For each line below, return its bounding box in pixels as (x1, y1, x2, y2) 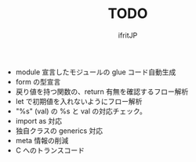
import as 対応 (15, 116, 63, 125)
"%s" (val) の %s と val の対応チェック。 (15, 106, 147, 116)
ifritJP (118, 31, 138, 40)
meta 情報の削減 (15, 135, 69, 145)
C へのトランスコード (15, 146, 85, 155)
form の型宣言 (15, 77, 61, 86)
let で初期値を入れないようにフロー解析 (15, 96, 143, 106)
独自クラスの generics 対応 (15, 126, 103, 135)
